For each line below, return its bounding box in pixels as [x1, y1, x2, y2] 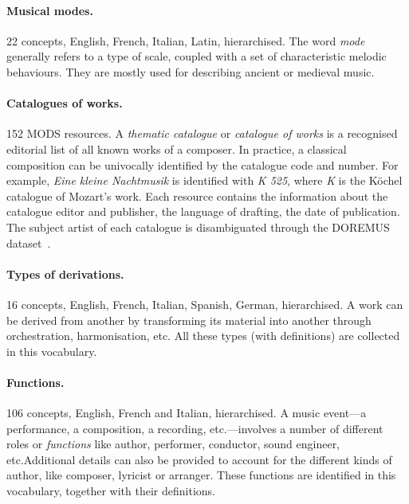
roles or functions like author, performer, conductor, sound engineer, [6, 436, 340, 452]
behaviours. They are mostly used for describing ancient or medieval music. [6, 63, 375, 80]
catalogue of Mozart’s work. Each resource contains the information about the [6, 187, 388, 204]
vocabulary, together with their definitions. [6, 483, 215, 499]
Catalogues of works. [6, 95, 123, 111]
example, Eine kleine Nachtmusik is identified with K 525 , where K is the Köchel [6, 172, 403, 189]
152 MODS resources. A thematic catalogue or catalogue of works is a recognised [6, 125, 398, 142]
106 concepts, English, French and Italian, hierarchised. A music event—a [6, 404, 367, 421]
